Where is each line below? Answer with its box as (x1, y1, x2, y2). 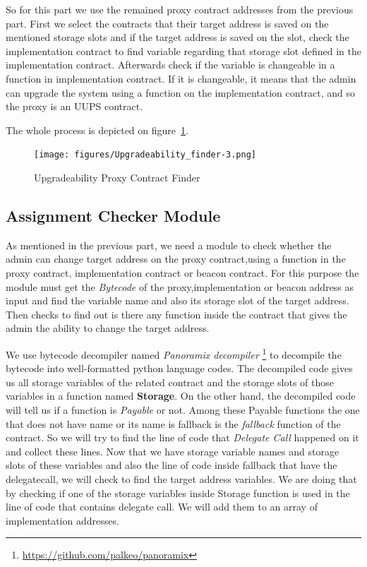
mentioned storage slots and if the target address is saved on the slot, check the (6, 30, 349, 44)
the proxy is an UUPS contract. (6, 99, 143, 114)
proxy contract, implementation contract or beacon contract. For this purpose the (6, 265, 359, 280)
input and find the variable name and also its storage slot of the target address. (6, 293, 349, 308)
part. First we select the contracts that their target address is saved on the (6, 16, 329, 30)
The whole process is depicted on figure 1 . (6, 122, 188, 137)
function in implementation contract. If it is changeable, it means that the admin (6, 71, 356, 85)
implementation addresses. (6, 513, 119, 527)
